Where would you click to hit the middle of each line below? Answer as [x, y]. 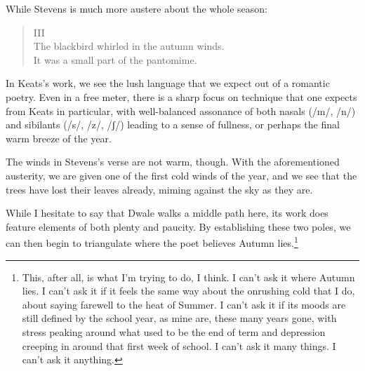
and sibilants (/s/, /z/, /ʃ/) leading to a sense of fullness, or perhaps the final [173, 124]
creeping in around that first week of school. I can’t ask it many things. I [179, 345]
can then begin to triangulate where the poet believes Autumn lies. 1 [152, 242]
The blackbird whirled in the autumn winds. [129, 46]
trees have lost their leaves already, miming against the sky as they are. [159, 189]
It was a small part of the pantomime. [115, 59]
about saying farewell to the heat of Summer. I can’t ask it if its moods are [184, 304]
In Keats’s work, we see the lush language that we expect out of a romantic [168, 83]
